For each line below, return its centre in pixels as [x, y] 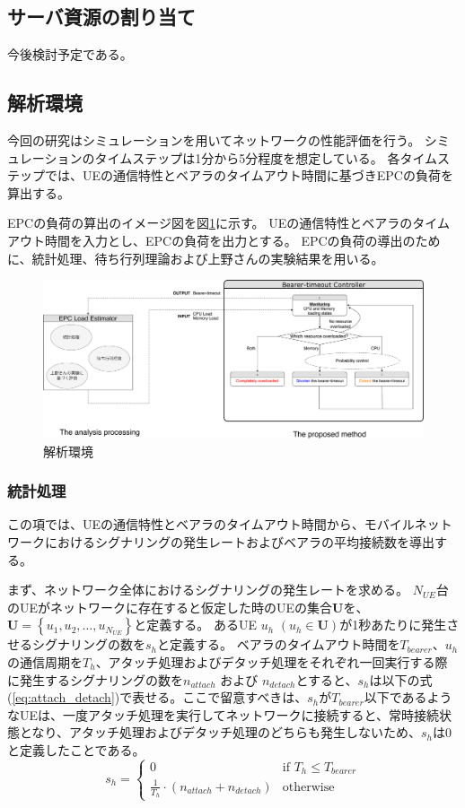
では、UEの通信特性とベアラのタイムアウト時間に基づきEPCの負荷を [249, 175]
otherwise [308, 787]
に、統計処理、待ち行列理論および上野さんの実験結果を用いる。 [196, 258]
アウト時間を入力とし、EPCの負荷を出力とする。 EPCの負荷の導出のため [224, 240]
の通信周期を [45, 661]
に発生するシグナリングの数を [95, 679]
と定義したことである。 [76, 749]
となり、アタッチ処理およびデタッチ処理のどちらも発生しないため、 [220, 732]
